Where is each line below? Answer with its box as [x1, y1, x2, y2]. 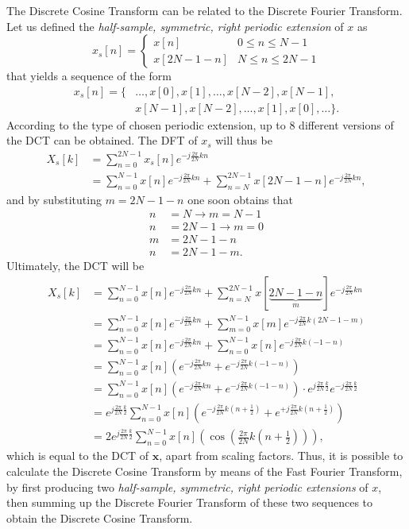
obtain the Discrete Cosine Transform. [6, 509, 193, 526]
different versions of [299, 116, 394, 133]
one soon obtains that [187, 191, 293, 207]
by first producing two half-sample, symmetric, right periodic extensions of [6, 478, 368, 495]
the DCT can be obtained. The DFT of [6, 132, 198, 149]
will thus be [215, 132, 272, 149]
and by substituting [6, 191, 102, 207]
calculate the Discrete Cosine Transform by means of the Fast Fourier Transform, [6, 462, 403, 479]
